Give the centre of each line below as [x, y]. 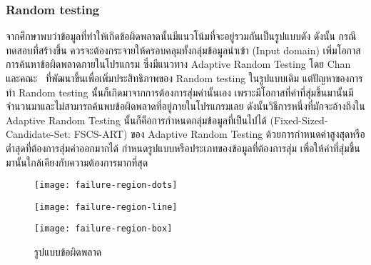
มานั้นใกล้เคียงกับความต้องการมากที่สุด [77, 162]
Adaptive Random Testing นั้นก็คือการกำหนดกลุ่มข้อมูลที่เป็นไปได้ [136, 120]
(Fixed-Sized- [299, 120]
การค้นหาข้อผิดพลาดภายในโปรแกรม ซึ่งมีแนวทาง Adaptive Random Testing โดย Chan [178, 64]
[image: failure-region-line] [106, 207]
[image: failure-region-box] [103, 229]
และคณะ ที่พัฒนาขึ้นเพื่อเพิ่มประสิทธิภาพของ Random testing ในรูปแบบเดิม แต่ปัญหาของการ [184, 78]
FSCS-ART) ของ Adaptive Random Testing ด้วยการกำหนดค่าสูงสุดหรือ [219, 134]
